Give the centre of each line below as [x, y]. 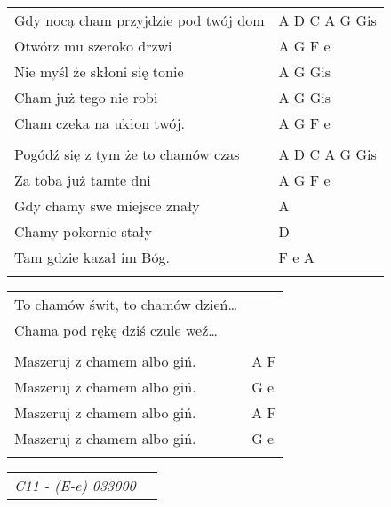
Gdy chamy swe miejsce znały [107, 206]
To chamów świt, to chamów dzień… [126, 304]
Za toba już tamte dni [83, 180]
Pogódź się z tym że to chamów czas [127, 154]
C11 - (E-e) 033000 [75, 485]
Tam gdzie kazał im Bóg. [92, 257]
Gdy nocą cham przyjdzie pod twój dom [140, 20]
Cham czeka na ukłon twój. [100, 123]
